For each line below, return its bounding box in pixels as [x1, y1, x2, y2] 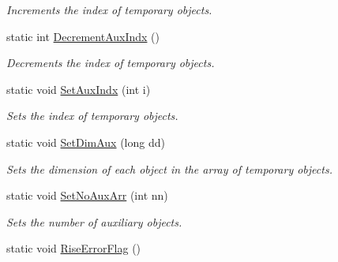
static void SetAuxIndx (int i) [6, 80, 151, 97]
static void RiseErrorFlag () [6, 240, 141, 256]
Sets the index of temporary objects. [6, 107, 178, 124]
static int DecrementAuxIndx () [6, 28, 160, 44]
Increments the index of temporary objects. [6, 2, 212, 17]
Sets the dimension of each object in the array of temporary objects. [6, 160, 332, 177]
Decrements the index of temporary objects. [6, 54, 215, 71]
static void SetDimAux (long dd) [6, 133, 165, 150]
